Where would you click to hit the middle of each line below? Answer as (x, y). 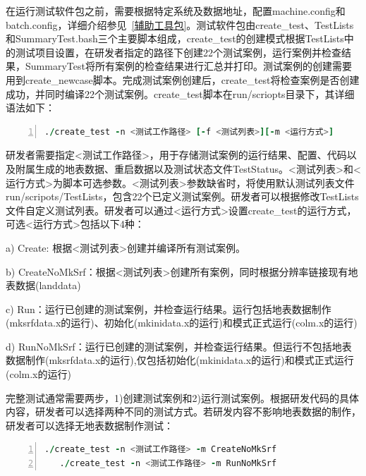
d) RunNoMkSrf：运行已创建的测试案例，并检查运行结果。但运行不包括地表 (179, 346)
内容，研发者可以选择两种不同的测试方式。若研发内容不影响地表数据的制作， (183, 411)
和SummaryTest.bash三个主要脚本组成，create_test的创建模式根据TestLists (175, 38)
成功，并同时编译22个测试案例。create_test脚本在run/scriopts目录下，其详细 (180, 93)
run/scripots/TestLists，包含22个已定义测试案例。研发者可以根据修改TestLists (182, 196)
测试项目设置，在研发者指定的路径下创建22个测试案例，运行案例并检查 (178, 52)
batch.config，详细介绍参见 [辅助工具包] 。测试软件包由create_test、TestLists (180, 24)
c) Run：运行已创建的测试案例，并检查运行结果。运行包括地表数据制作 (169, 309)
